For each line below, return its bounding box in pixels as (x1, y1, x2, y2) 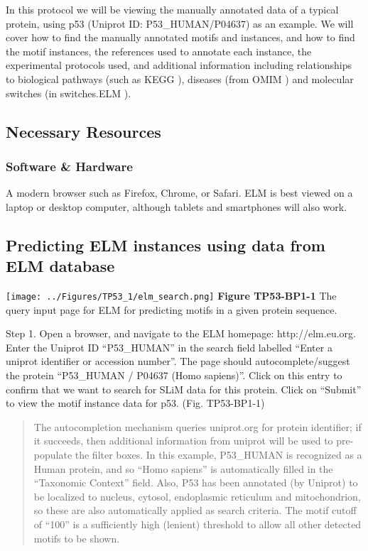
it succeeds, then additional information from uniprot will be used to (33, 433, 333, 448)
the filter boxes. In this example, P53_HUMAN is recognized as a (75, 447, 362, 462)
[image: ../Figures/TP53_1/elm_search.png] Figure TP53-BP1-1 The (6, 288, 337, 302)
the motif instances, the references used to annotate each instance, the (6, 43, 312, 58)
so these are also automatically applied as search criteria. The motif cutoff (33, 503, 357, 518)
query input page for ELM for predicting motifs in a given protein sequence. (6, 302, 337, 317)
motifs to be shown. (33, 530, 120, 545)
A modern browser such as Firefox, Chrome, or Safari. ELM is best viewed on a (6, 185, 353, 200)
